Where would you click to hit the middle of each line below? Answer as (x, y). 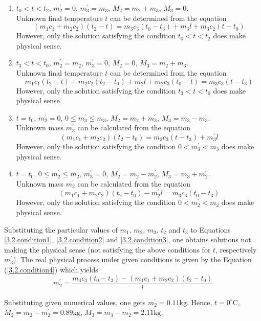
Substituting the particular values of (61, 229)
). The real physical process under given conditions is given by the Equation (132, 259)
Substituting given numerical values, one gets (75, 302)
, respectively (236, 249)
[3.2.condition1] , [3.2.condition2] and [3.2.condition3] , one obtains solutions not (128, 239)
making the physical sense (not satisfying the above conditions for (107, 249)
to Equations (211, 229)
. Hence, (200, 302)
